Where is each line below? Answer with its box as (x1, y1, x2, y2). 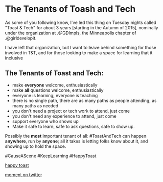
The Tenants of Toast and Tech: (5, 69, 104, 78)
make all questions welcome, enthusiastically (12, 87, 104, 93)
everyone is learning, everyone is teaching (12, 92, 98, 98)
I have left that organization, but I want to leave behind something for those (5, 44, 157, 50)
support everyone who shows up (12, 118, 79, 124)
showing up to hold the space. (5, 143, 66, 149)
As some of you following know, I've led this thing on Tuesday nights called (5, 20, 157, 25)
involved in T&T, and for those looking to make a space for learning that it (5, 50, 153, 56)
